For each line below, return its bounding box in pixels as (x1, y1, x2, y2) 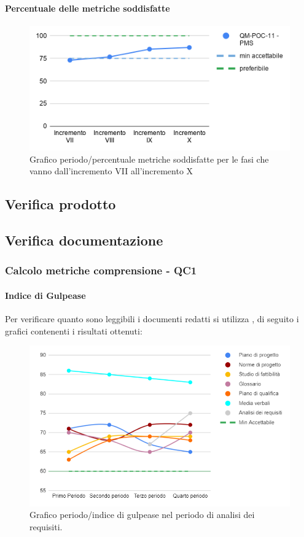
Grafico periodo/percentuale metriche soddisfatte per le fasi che (29, 152, 269, 165)
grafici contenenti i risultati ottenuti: (5, 324, 142, 337)
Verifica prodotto (5, 195, 116, 214)
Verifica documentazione (5, 231, 163, 250)
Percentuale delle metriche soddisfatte (5, 1, 170, 14)
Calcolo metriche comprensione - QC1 (5, 263, 197, 278)
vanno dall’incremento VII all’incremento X (29, 164, 193, 177)
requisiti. (29, 520, 63, 533)
